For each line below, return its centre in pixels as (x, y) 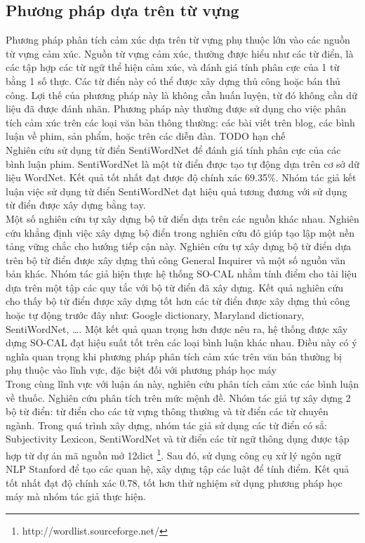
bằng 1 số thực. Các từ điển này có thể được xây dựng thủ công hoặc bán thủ (173, 80)
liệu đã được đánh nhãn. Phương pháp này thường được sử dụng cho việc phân (176, 109)
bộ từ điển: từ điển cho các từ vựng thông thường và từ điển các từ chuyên (167, 411)
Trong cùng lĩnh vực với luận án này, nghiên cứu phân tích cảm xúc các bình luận (182, 384)
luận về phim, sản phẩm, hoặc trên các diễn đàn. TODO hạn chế (146, 136)
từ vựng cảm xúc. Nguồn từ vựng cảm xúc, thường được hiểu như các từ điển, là (180, 53)
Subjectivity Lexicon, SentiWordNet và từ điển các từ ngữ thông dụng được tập (178, 439)
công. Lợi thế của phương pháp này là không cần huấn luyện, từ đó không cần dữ (181, 94)
